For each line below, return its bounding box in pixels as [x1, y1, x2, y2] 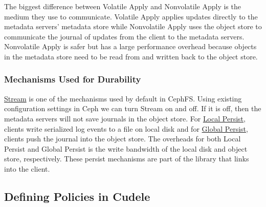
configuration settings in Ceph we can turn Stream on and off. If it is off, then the [4, 103, 261, 114]
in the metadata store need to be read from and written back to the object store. [4, 51, 258, 61]
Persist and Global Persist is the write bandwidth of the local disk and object [4, 143, 248, 154]
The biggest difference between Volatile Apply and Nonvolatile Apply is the [4, 1, 241, 11]
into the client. [4, 163, 50, 174]
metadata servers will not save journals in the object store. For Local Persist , [4, 113, 246, 123]
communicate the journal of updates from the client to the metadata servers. [4, 31, 245, 42]
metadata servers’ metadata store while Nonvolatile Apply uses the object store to [4, 21, 262, 32]
